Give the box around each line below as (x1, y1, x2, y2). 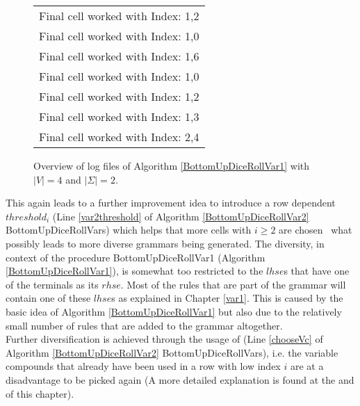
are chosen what (279, 222, 352, 237)
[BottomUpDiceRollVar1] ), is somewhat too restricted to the (6, 263, 263, 278)
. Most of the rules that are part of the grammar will (120, 277, 346, 291)
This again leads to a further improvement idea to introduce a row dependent (6, 195, 336, 210)
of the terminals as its (6, 277, 99, 291)
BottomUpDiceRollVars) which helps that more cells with (6, 222, 252, 237)
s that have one (284, 263, 350, 278)
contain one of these (6, 291, 91, 305)
